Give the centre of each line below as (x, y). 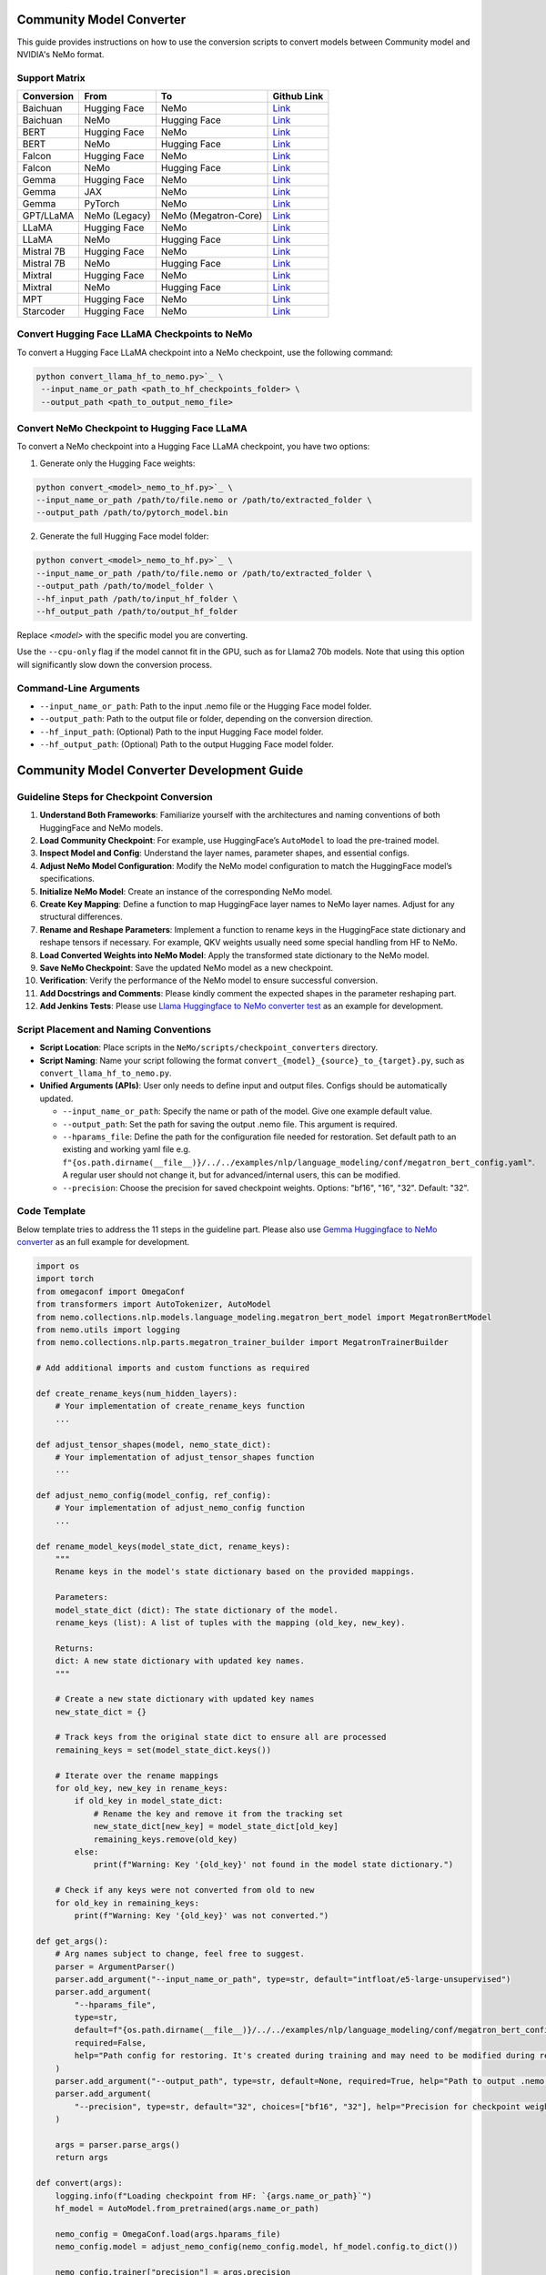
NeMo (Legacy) (117, 216)
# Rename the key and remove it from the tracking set (218, 1814)
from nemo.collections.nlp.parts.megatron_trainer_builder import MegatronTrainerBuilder (243, 1343)
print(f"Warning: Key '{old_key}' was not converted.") (202, 1915)
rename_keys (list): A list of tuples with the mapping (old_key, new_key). (230, 1623)
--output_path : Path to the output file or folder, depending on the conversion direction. (206, 719)
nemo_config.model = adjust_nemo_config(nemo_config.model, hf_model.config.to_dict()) (257, 2247)
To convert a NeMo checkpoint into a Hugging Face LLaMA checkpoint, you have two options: (193, 447)
